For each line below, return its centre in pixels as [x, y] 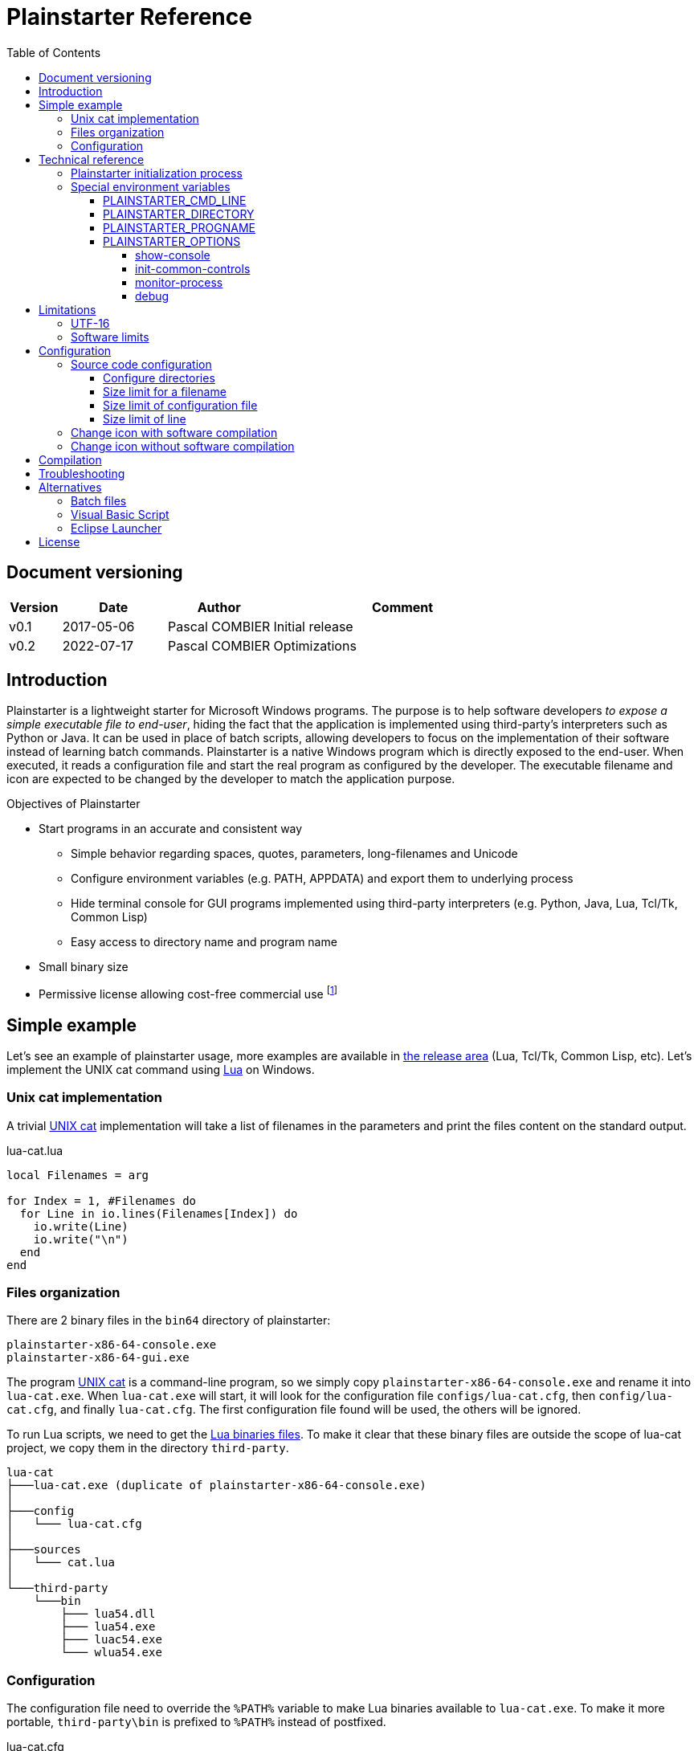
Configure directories [159, 378]
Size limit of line [145, 418]
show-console [173, 255]
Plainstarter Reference [129, 17]
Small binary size [84, 967]
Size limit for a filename [165, 391]
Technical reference [92, 159]
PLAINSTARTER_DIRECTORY [179, 214]
